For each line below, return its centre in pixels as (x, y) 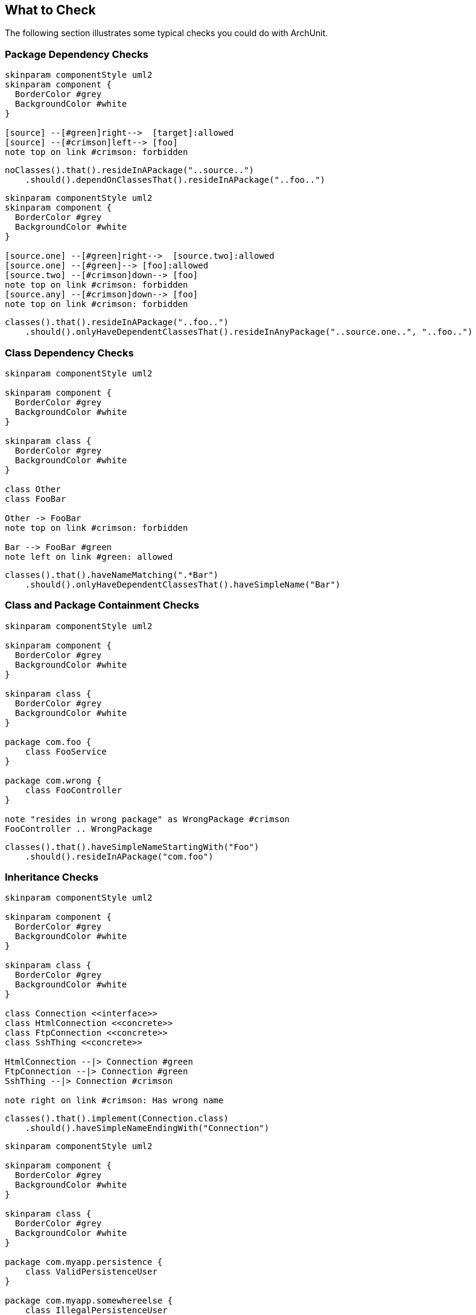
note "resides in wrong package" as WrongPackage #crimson (148, 819)
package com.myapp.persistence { (84, 1262)
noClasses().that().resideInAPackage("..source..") (130, 170)
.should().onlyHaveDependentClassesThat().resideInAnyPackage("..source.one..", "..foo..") (249, 332)
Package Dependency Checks (77, 54)
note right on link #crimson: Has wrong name (114, 1101)
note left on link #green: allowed (89, 556)
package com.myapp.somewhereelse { (89, 1301)
